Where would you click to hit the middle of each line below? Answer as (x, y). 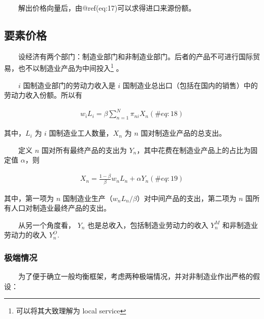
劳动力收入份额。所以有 (43, 95)
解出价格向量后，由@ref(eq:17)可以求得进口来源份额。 (107, 8)
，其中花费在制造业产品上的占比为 (194, 150)
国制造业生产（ (88, 198)
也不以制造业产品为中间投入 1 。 (71, 67)
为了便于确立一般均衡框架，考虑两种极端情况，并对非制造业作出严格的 (135, 276)
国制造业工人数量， (81, 133)
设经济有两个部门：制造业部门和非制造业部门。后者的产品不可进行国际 (135, 56)
